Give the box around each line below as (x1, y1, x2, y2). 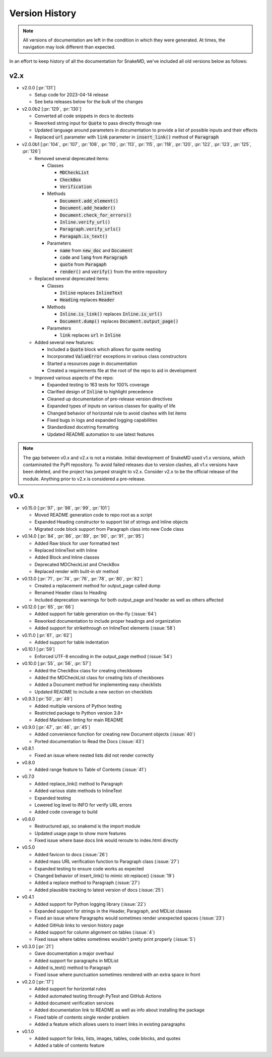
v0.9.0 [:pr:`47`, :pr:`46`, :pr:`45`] (22, 724, 91, 730)
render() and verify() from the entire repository (59, 268, 167, 274)
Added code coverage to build (34, 809, 98, 815)
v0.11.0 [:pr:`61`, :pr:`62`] (22, 632, 73, 638)
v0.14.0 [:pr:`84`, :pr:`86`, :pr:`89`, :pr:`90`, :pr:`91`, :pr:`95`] (22, 533, 144, 539)
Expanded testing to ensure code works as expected (34, 865, 144, 871)
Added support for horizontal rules (34, 986, 107, 992)
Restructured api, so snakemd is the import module (34, 823, 141, 829)
